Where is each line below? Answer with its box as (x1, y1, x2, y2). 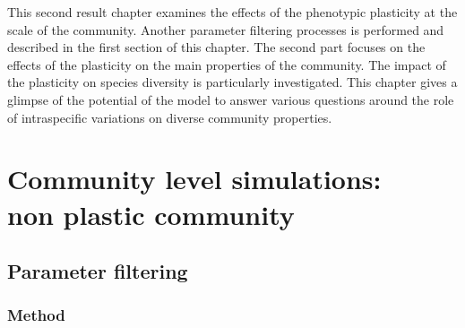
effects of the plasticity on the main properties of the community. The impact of (7, 55, 446, 73)
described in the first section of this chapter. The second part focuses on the (7, 38, 426, 56)
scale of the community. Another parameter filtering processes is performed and (7, 20, 444, 39)
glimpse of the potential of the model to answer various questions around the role (7, 90, 454, 108)
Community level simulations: (7, 160, 382, 197)
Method (7, 304, 65, 326)
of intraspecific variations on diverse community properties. (7, 108, 332, 126)
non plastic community (7, 195, 295, 232)
